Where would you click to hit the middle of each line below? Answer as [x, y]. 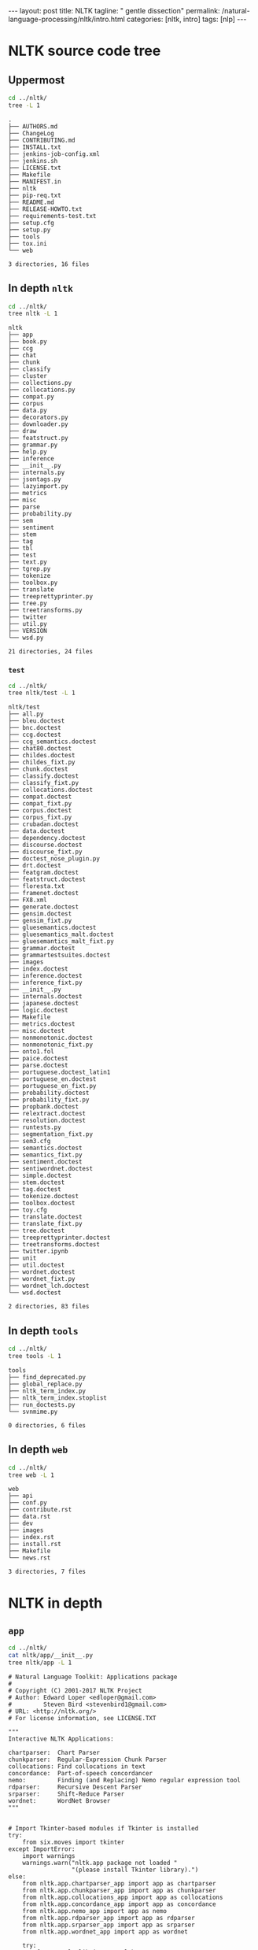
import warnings [49, 1856]
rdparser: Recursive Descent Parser [76, 1787]
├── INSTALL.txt [35, 147]
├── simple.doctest [40, 1176]
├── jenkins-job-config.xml [54, 154]
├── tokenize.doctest [44, 1197]
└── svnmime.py [33, 1412]
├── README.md [31, 202]
